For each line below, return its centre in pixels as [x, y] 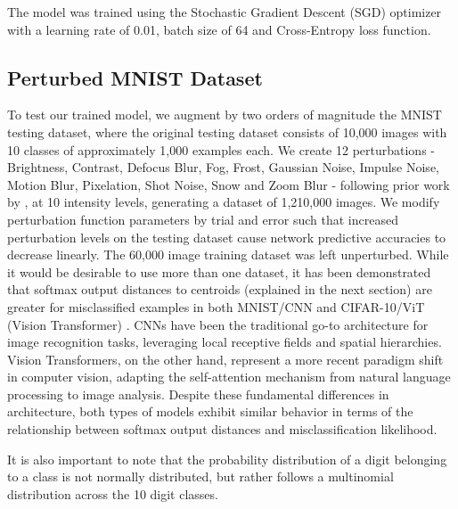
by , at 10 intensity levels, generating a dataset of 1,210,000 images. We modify [224, 202]
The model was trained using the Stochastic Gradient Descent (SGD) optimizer [225, 12]
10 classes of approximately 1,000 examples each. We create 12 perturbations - [221, 149]
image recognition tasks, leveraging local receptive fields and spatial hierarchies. [225, 342]
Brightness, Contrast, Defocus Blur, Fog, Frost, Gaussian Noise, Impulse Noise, [223, 167]
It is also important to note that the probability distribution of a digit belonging [227, 459]
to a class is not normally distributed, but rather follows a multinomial [200, 476]
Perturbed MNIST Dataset [135, 77]
